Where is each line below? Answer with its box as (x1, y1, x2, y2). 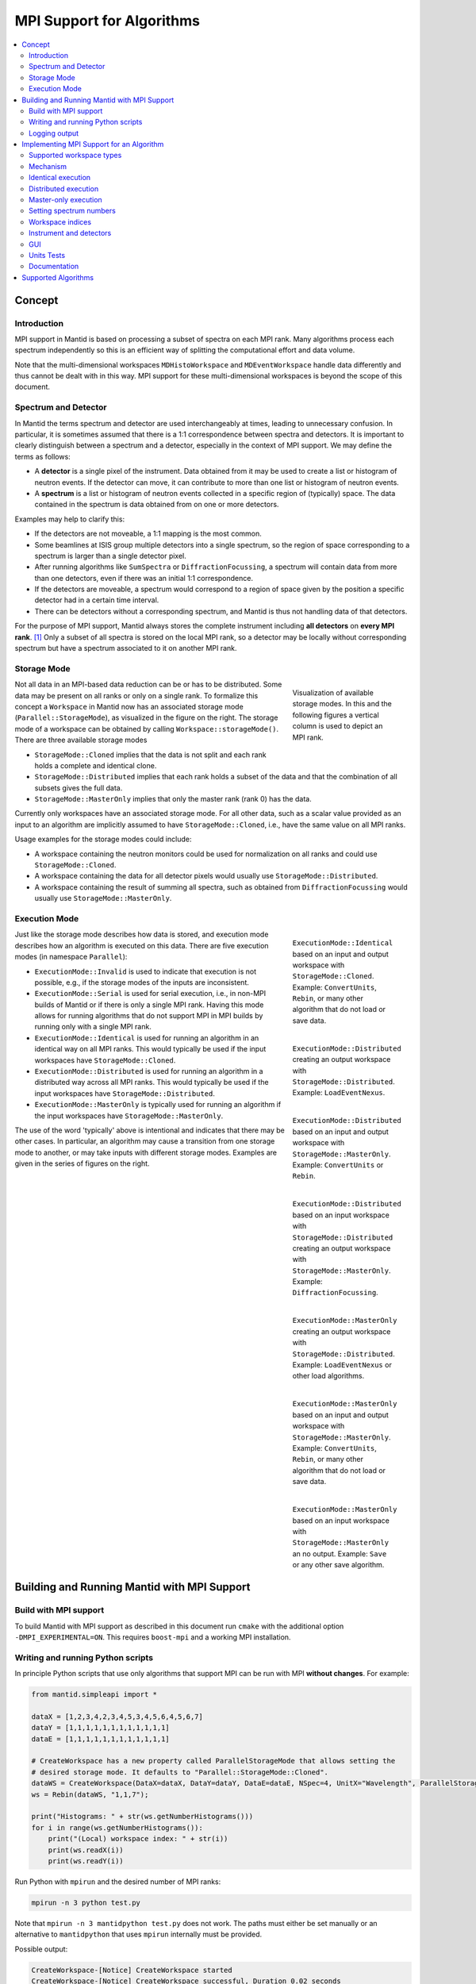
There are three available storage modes (14, 735, 148, 745)
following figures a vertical (292, 710, 380, 720)
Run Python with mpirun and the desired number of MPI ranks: (14, 1877, 221, 1886)
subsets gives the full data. (34, 782, 123, 793)
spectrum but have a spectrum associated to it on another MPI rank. (14, 644, 237, 653)
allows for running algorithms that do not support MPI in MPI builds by (34, 1011, 263, 1021)
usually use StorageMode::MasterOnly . (34, 894, 172, 903)
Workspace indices (29, 217, 91, 226)
